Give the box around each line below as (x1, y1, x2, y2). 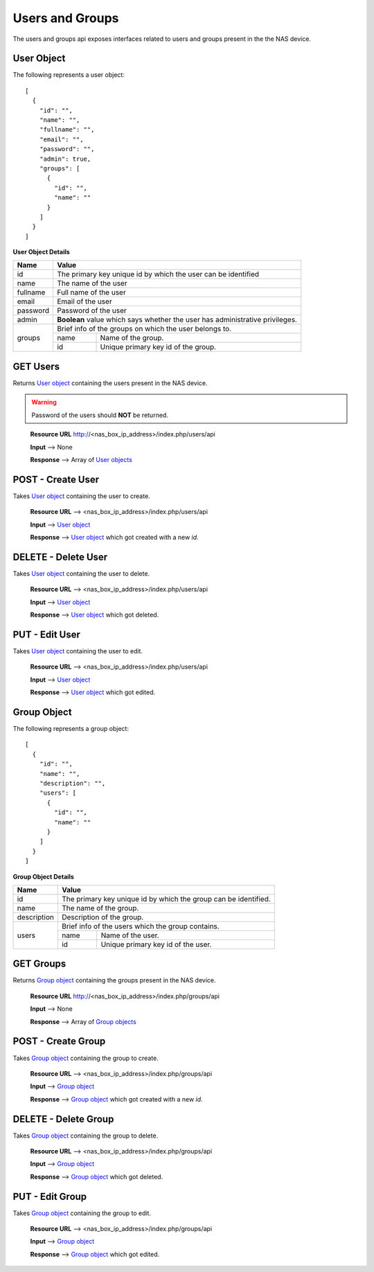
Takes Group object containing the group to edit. (12, 1209, 152, 1217)
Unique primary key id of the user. (100, 939, 212, 949)
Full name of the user (56, 288, 126, 297)
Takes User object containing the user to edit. (12, 647, 143, 655)
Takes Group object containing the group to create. (12, 1054, 159, 1062)
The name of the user (56, 279, 127, 288)
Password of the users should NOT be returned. (31, 411, 169, 419)
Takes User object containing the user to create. (12, 492, 150, 500)
